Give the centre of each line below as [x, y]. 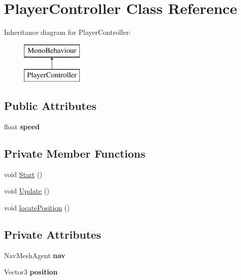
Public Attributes [50, 106]
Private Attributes [53, 234]
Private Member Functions [75, 153]
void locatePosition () [37, 208]
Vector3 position [31, 272]
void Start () [23, 174]
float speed [22, 127]
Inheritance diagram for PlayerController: [68, 32]
